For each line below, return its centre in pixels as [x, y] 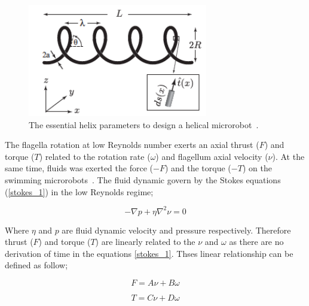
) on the [257, 168]
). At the [288, 156]
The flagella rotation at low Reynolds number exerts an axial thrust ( [132, 145]
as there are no [256, 242]
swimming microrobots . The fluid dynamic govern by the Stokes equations [143, 179]
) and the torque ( [198, 168]
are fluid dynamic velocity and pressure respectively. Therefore [176, 230]
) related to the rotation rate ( [95, 156]
